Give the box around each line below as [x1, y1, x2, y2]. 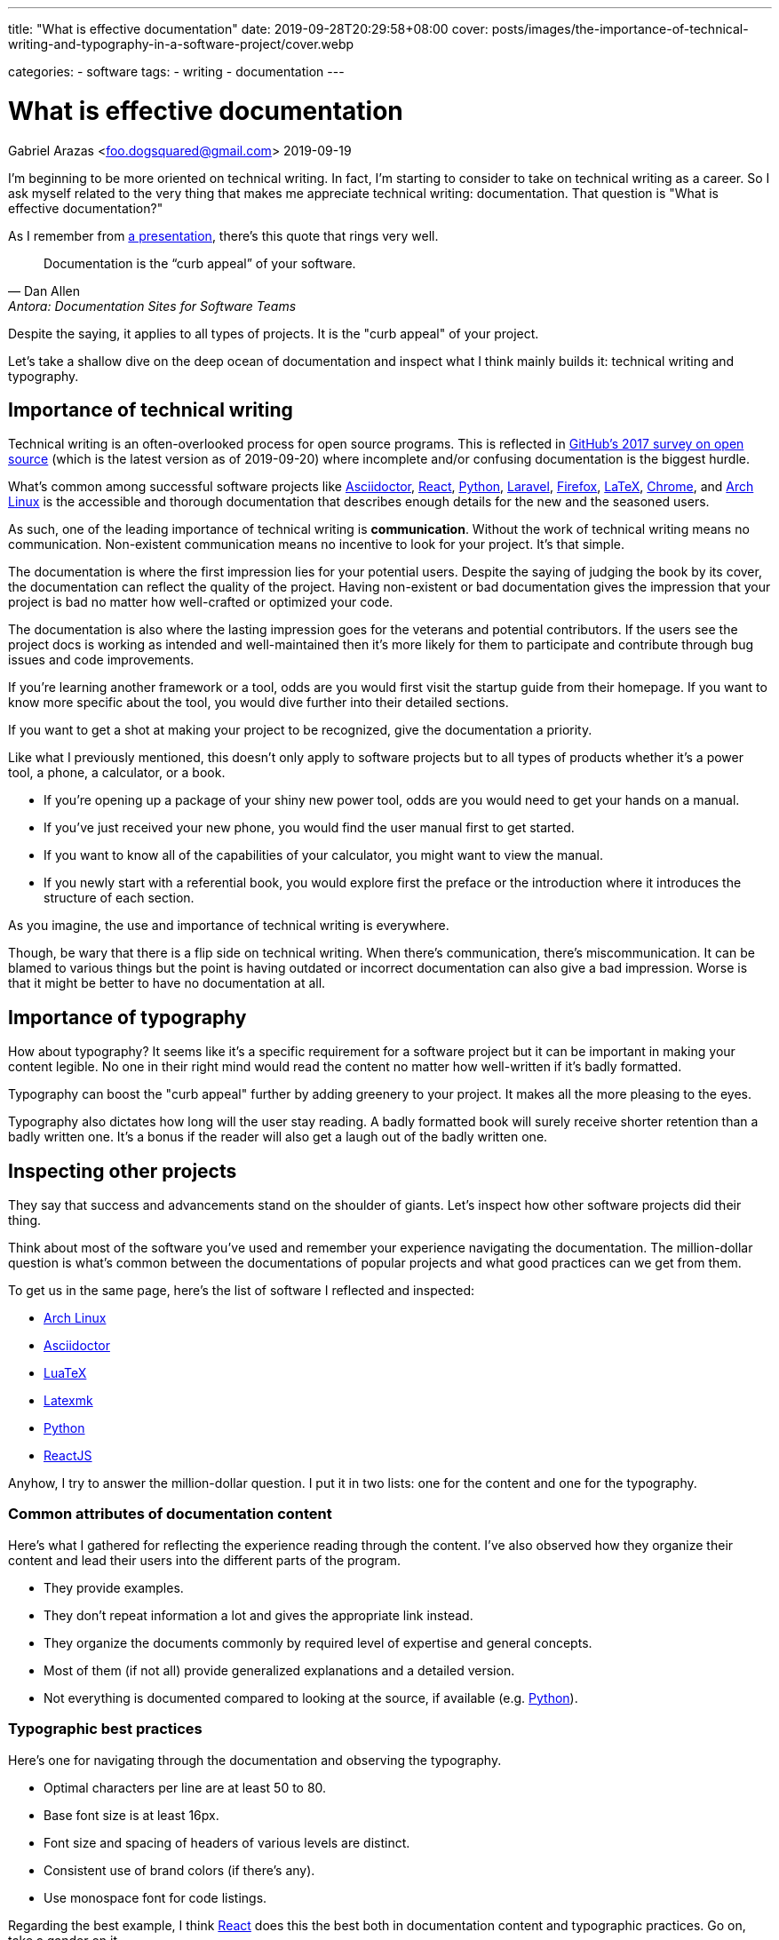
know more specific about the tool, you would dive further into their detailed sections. [8, 695, 509, 711]
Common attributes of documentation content [8, 1505, 332, 1523]
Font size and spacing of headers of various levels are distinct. [44, 1834, 410, 1850]
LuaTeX [44, 1365, 87, 1381]
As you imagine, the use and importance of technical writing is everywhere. [8, 918, 449, 934]
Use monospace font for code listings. [44, 1889, 267, 1905]
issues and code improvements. [8, 652, 195, 668]
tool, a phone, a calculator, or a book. [8, 765, 226, 781]
